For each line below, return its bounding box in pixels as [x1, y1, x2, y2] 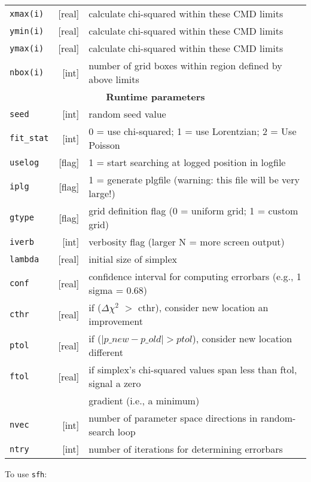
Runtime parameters [106, 90, 205, 103]
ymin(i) [10, 26, 44, 36]
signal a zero [89, 376, 141, 390]
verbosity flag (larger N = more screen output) [89, 235, 285, 248]
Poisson [89, 138, 120, 152]
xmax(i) [10, 8, 44, 19]
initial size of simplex [89, 252, 177, 266]
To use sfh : [5, 468, 47, 480]
